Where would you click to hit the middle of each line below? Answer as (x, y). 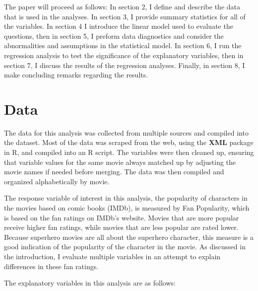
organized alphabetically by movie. (57, 181)
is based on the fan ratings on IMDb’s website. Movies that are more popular (122, 217)
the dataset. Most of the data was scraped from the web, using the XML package (129, 142)
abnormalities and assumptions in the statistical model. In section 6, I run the (123, 45)
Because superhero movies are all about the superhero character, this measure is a (129, 237)
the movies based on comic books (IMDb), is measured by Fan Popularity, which (127, 208)
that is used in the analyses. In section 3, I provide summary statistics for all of (125, 16)
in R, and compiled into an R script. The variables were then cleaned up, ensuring (129, 152)
